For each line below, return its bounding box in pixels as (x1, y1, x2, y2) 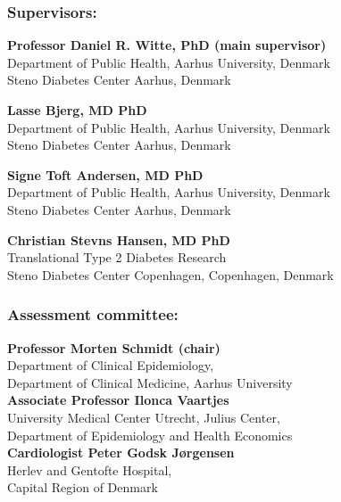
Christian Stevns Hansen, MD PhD (7, 230, 230, 249)
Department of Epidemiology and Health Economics (7, 425, 293, 444)
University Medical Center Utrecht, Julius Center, (7, 407, 280, 426)
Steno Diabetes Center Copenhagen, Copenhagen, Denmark (7, 265, 334, 284)
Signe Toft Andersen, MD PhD (7, 165, 204, 184)
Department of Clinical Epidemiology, (7, 356, 214, 374)
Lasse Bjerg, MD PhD (7, 101, 147, 119)
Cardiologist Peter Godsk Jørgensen (7, 443, 235, 462)
